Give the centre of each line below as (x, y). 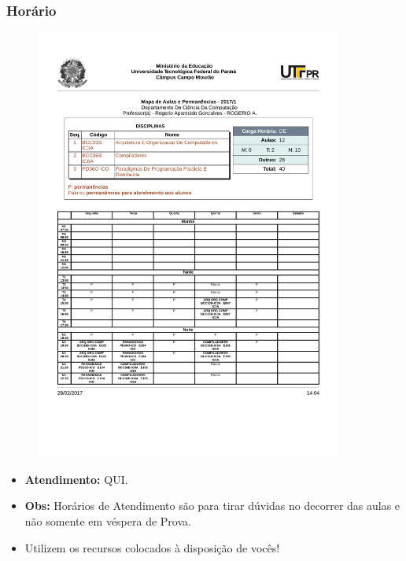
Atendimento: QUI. (76, 479)
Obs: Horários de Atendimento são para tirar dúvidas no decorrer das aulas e (212, 506)
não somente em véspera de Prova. (108, 520)
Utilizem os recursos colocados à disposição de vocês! (152, 547)
